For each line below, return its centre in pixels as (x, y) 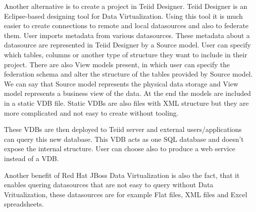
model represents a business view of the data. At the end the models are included (128, 93)
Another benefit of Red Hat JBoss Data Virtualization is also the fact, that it (122, 175)
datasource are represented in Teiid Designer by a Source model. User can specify (128, 45)
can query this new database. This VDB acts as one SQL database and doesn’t (124, 139)
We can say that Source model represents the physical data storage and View (121, 83)
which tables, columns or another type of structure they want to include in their (126, 54)
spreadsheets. (24, 204)
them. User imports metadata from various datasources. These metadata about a (127, 35)
